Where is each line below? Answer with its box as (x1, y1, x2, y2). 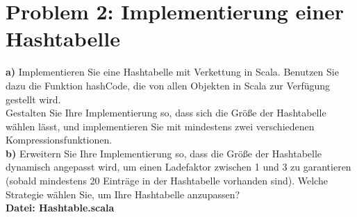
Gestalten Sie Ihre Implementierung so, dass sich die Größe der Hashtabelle (6, 105, 326, 120)
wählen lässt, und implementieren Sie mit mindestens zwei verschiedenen (6, 119, 315, 133)
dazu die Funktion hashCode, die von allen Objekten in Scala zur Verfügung (6, 78, 331, 92)
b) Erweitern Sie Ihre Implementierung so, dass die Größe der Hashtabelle (6, 146, 322, 160)
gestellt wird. (6, 92, 61, 106)
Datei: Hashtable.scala (6, 200, 115, 215)
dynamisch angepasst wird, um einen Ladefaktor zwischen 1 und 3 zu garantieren (6, 159, 351, 174)
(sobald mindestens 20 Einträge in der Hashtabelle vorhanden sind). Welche (6, 173, 328, 188)
